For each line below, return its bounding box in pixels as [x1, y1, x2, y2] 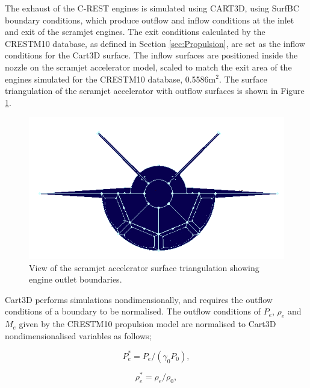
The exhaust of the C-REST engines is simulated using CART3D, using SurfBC [5, 2, 300, 14]
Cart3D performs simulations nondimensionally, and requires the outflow [5, 293, 273, 305]
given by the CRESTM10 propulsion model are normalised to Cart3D [19, 318, 276, 330]
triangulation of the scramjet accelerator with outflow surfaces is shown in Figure [5, 84, 305, 97]
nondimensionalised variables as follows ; [5, 329, 152, 342]
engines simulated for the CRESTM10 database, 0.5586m [5, 72, 216, 85]
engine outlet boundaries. [29, 273, 122, 286]
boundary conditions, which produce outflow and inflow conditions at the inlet [5, 13, 294, 26]
